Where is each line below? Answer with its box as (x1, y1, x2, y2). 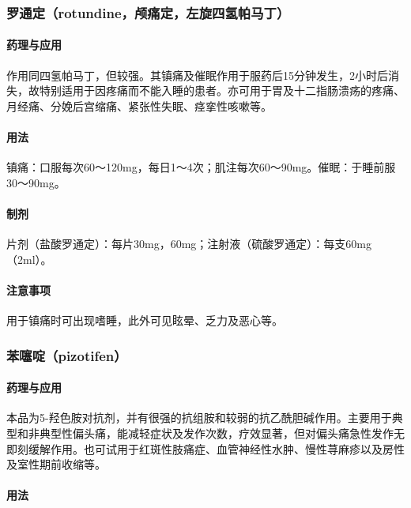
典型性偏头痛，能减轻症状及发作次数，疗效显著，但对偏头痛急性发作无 (39, 425, 405, 442)
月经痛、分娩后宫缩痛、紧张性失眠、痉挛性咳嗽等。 (6, 97, 272, 114)
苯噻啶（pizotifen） (6, 345, 127, 365)
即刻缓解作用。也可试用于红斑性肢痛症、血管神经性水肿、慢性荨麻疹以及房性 (6, 440, 405, 457)
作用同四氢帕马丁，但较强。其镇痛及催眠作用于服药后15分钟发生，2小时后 (6, 66, 388, 83)
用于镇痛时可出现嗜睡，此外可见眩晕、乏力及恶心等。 (6, 312, 283, 329)
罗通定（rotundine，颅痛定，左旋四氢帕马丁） (6, 2, 290, 22)
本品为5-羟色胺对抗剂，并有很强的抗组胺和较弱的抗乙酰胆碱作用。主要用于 (6, 409, 392, 426)
